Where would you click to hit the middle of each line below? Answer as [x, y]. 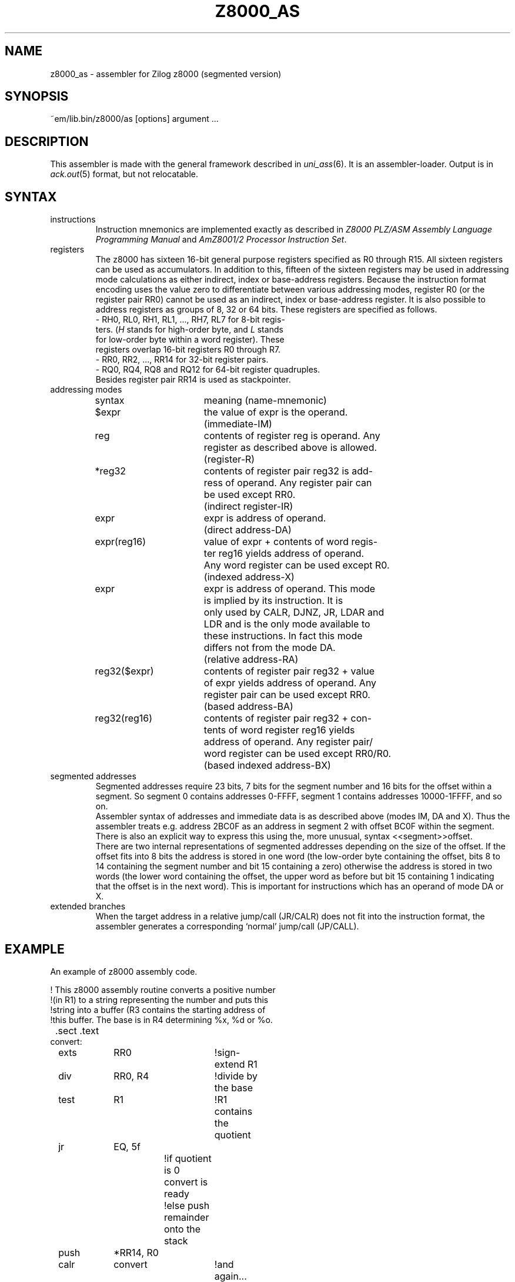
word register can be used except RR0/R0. [297, 754]
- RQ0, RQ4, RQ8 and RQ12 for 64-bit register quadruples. [208, 370]
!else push [187, 1205]
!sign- [227, 1052]
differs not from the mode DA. [270, 648]
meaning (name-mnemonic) [265, 401]
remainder [186, 1217]
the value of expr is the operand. [276, 412]
